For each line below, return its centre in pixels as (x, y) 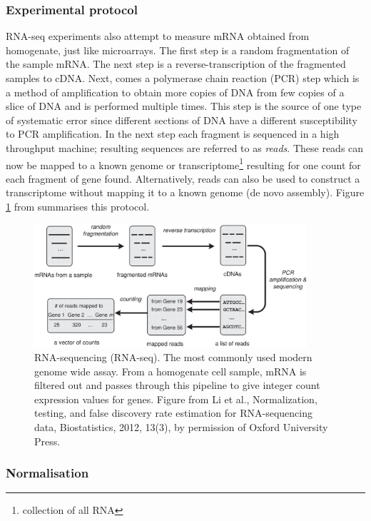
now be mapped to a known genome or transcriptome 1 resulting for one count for (183, 163)
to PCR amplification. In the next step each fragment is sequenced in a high (173, 134)
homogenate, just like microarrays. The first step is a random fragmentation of (178, 50)
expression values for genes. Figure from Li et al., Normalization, (176, 399)
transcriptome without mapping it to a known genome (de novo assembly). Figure (185, 192)
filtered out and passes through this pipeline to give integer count (177, 385)
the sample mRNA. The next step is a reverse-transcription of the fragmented (176, 64)
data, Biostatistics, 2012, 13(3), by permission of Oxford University (181, 427)
